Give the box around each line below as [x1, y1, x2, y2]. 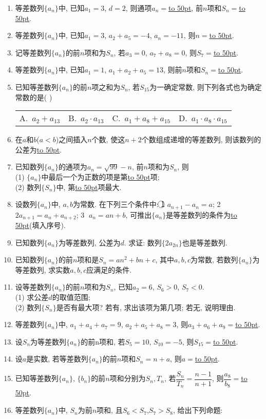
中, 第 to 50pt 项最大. [56, 181, 122, 192]
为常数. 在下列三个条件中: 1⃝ [73, 199, 165, 209]
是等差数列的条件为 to [166, 209, 237, 220]
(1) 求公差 [15, 292, 49, 302]
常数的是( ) [15, 91, 52, 102]
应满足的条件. [86, 264, 132, 275]
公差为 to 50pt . [15, 144, 62, 155]
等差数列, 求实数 [15, 264, 70, 275]
